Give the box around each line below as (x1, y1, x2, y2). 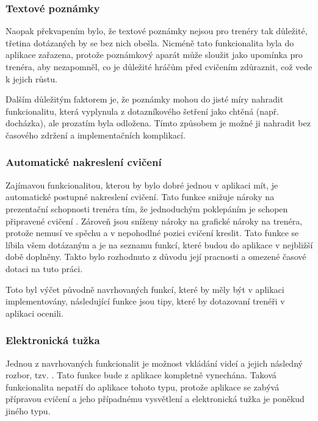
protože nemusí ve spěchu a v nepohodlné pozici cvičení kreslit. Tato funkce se (5, 226, 299, 239)
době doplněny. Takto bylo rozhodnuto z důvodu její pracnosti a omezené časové (5, 250, 306, 263)
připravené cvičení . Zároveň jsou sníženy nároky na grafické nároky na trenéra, (5, 214, 303, 227)
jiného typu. (5, 404, 51, 417)
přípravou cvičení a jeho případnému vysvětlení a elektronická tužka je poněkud (5, 392, 305, 405)
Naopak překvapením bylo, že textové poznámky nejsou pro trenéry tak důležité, (5, 24, 308, 37)
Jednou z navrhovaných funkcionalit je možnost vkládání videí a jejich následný (5, 356, 303, 369)
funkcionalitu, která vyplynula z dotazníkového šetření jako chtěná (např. (5, 104, 280, 117)
